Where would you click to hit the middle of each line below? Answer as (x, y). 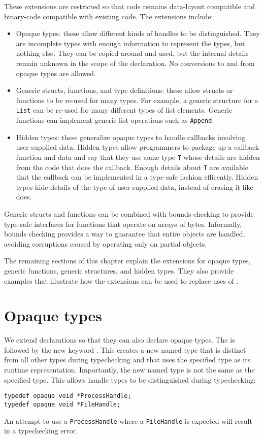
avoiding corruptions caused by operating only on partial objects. (106, 243)
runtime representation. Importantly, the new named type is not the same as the (129, 369)
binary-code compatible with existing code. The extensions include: (109, 16)
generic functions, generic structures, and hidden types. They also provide (119, 270)
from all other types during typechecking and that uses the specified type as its (127, 360)
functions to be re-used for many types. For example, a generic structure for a (137, 100)
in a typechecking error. (41, 431)
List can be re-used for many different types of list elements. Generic (124, 110)
